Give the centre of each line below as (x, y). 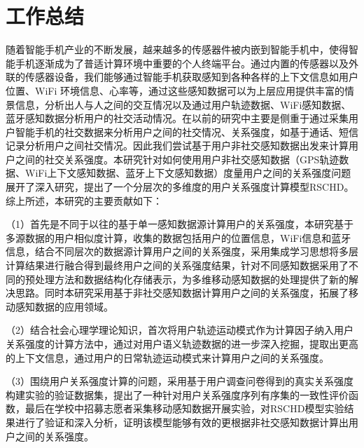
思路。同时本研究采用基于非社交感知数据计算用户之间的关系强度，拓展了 (182, 293)
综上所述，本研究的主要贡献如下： (84, 200)
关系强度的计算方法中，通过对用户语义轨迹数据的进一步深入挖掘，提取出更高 (182, 344)
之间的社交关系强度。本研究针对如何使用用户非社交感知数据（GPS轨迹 (177, 159)
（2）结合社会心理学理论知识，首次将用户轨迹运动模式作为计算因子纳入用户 (180, 330)
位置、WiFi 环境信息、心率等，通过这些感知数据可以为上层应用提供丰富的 (175, 90)
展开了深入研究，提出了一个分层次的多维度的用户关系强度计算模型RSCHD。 (180, 187)
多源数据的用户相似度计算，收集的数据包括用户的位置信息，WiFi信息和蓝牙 (178, 237)
